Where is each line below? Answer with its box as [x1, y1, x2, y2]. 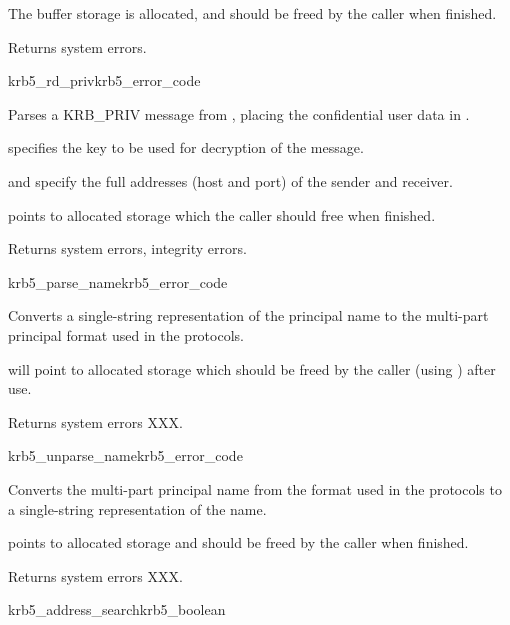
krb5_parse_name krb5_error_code [8, 271, 228, 292]
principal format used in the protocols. [8, 324, 244, 345]
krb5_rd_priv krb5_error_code [8, 70, 201, 91]
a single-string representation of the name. [8, 498, 267, 519]
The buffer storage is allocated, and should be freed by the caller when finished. [8, 3, 497, 23]
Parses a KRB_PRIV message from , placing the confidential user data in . [8, 103, 470, 124]
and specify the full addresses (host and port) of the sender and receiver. [8, 170, 453, 191]
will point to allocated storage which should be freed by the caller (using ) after [8, 358, 496, 379]
